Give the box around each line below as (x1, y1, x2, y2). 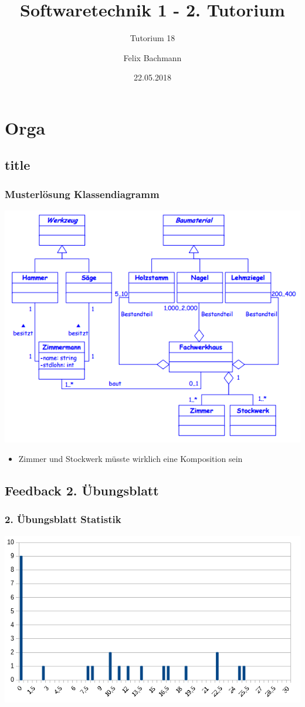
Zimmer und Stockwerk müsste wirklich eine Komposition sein (18, 453, 243, 465)
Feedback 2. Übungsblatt (5, 481, 159, 500)
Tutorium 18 (130, 32, 175, 44)
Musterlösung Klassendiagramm (5, 186, 160, 201)
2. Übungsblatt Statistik (5, 512, 121, 527)
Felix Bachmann (123, 51, 182, 63)
